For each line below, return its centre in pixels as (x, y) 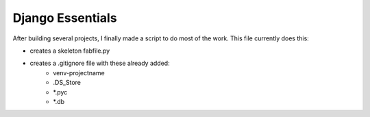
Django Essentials (65, 18)
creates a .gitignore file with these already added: (100, 63)
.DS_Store (67, 83)
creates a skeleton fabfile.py (70, 51)
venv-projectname (79, 73)
